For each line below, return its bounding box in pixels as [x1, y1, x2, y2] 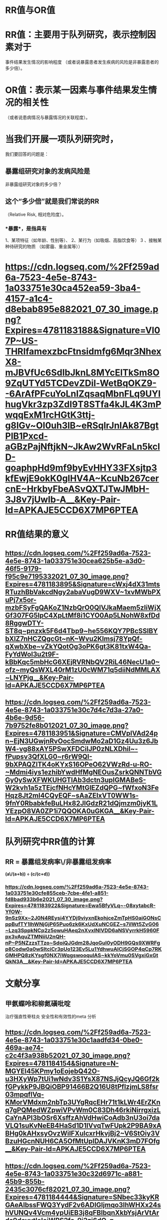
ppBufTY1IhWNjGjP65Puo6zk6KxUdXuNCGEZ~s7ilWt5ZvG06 [5, 921, 159, 927]
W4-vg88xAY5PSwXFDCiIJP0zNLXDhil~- [5, 745, 138, 753]
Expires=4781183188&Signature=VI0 [5, 325, 161, 336]
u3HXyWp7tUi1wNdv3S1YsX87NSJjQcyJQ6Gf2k [5, 1075, 160, 1083]
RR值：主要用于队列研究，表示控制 [5, 29, 148, 40]
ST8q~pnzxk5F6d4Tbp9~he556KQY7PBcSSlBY [5, 627, 158, 635]
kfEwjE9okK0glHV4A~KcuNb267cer [5, 473, 159, 484]
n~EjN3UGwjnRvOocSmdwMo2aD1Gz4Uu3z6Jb [5, 737, 159, 746]
